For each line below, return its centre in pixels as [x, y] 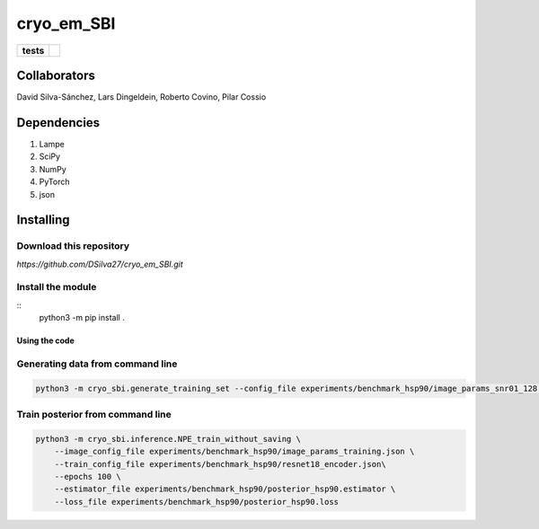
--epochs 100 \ [88, 477]
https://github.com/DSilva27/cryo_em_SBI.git [100, 264]
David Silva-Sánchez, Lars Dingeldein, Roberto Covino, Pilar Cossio [141, 97]
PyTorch [54, 182]
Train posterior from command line [94, 415]
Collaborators [56, 75]
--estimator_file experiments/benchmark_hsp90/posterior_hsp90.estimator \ [225, 489]
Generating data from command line [97, 364]
